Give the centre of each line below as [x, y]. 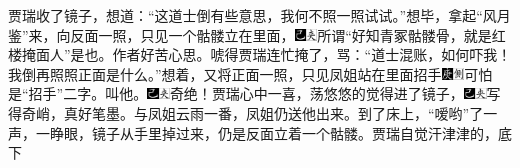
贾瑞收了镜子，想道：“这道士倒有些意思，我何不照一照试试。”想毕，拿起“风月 [259, 15]
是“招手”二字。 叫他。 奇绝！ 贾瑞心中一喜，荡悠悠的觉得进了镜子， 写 [254, 93]
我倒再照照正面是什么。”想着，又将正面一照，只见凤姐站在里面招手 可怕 [250, 73]
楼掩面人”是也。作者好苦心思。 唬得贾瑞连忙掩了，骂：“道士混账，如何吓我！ [260, 54]
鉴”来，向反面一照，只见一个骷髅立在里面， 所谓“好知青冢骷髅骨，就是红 [257, 34]
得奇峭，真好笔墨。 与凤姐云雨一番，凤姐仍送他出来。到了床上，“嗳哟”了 [246, 112]
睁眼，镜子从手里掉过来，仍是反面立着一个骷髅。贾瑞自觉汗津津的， [273, 132]
